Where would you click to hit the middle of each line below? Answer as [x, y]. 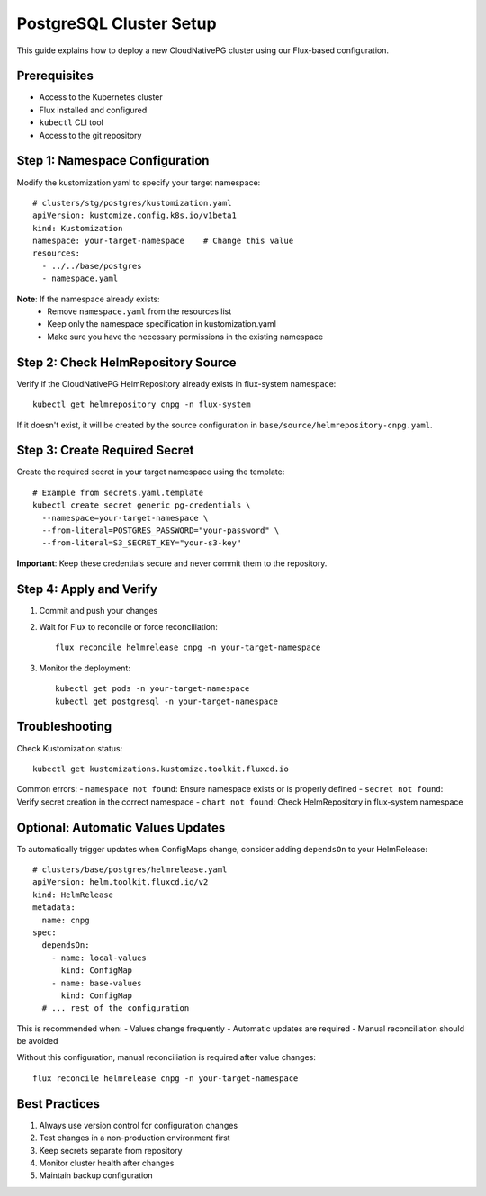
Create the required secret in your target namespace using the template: [151, 472]
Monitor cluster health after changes [107, 1163]
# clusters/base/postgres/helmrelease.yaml [130, 870]
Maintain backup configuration [96, 1175]
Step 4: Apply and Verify [87, 589]
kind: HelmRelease [73, 895]
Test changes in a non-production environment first [135, 1138]
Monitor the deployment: [85, 668]
